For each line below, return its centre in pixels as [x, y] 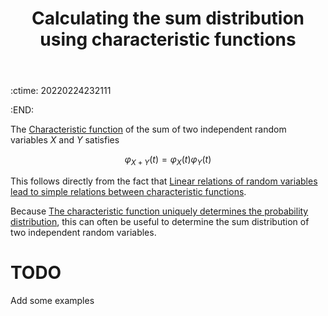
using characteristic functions [168, 39]
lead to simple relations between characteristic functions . [128, 191]
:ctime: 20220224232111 [61, 91]
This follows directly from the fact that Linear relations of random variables [164, 181]
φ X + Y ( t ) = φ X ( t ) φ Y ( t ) [168, 160]
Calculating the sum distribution [168, 18]
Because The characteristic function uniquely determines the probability [159, 211]
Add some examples [52, 300]
